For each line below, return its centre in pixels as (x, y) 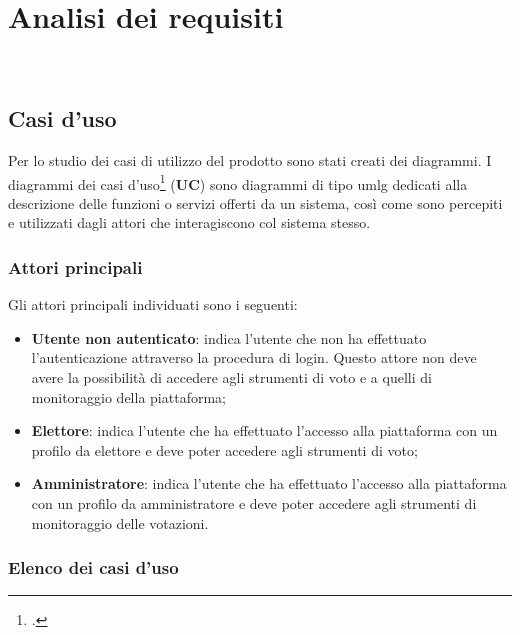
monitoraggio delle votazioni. (120, 522)
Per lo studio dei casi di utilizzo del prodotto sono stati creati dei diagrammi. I (250, 159)
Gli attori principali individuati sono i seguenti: (153, 304)
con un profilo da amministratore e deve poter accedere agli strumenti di (254, 502)
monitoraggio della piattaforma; (128, 396)
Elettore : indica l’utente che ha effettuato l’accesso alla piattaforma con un (264, 430)
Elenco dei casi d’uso (93, 567)
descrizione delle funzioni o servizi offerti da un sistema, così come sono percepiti (255, 202)
